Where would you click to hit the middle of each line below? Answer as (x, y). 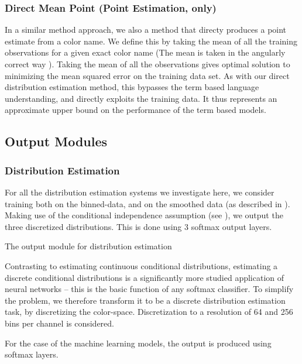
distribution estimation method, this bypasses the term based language (132, 87)
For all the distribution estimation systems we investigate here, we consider (140, 192)
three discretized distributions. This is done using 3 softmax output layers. (138, 226)
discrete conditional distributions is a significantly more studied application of (145, 277)
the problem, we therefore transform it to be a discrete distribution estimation (145, 300)
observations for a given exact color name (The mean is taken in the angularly (145, 52)
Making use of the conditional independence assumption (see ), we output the (144, 215)
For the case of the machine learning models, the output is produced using (138, 343)
